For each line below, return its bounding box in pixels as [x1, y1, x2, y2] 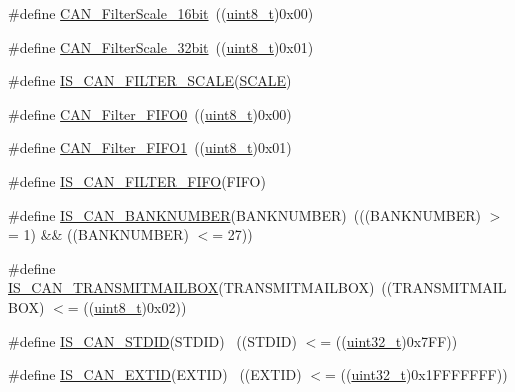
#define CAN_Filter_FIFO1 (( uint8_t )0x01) [8, 137, 292, 158]
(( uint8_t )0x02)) [83, 296, 187, 317]
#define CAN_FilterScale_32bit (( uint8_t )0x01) [8, 36, 314, 57]
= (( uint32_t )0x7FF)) [320, 330, 458, 351]
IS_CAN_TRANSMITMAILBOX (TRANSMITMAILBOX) [8, 277, 375, 298]
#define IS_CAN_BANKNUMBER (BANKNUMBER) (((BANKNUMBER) [8, 204, 481, 225]
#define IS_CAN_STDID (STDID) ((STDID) [8, 330, 297, 351]
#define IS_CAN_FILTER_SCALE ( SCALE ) [8, 70, 292, 91]
